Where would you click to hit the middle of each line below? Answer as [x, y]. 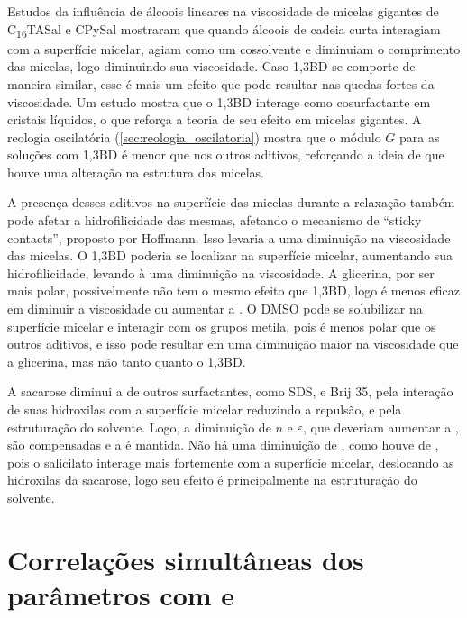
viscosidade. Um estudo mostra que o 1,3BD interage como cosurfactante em [219, 101]
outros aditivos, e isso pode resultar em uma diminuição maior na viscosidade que [233, 344]
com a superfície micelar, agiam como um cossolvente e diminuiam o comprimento [234, 48]
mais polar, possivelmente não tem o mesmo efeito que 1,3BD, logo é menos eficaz [233, 291]
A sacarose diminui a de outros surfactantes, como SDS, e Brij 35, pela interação [230, 391]
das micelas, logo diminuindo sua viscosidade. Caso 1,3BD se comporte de [211, 66]
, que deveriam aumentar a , [381, 427]
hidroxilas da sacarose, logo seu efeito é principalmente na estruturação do [212, 480]
